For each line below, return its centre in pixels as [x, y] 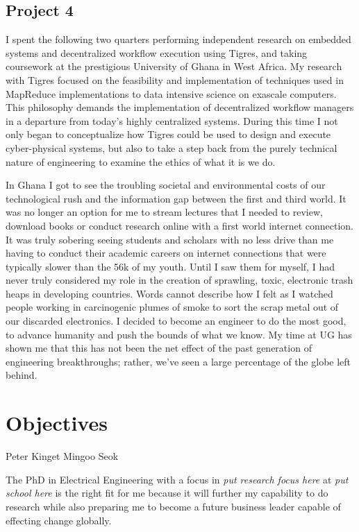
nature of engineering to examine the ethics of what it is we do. [141, 161]
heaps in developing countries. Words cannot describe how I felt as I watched [169, 293]
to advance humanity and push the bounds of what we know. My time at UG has [179, 334]
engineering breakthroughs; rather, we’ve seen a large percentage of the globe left [178, 361]
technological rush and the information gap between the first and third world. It [176, 198]
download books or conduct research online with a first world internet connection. [179, 225]
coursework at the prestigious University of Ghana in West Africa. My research [174, 66]
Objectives [57, 423]
